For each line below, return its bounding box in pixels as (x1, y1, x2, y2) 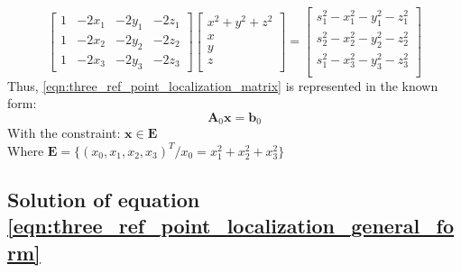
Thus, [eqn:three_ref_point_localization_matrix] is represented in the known (7, 76, 438, 95)
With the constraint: (7, 123, 121, 142)
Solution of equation (7, 185, 200, 213)
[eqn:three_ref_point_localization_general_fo (7, 212, 454, 240)
